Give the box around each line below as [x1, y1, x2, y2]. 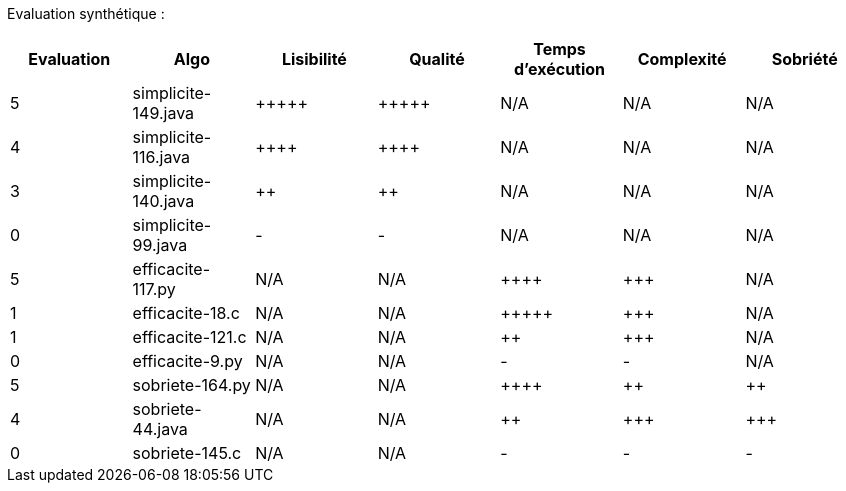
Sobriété [771, 49, 838, 69]
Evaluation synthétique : [7, 5, 165, 22]
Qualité [409, 49, 465, 69]
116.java [132, 147, 191, 167]
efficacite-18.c [132, 303, 240, 323]
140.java [132, 191, 195, 211]
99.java [132, 235, 188, 255]
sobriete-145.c [132, 443, 242, 463]
